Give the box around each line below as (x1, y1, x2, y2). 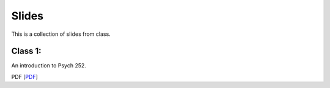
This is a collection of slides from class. (11, 30, 111, 38)
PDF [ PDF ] (11, 73, 38, 80)
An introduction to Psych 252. (11, 62, 87, 69)
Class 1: (11, 46, 42, 56)
